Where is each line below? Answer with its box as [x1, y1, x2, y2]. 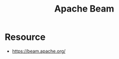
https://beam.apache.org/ [12, 48, 66, 54]
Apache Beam [54, 3, 114, 15]
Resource [5, 31, 46, 43]
